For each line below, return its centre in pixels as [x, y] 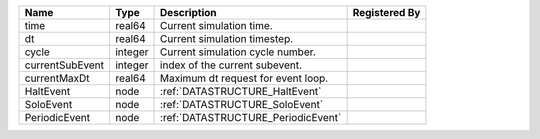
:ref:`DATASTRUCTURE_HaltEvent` [241, 91]
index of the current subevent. [231, 65]
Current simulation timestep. [227, 38]
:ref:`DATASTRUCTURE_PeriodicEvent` [251, 117]
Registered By [386, 12]
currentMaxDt [57, 78]
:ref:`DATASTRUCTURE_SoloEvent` [242, 104]
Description [188, 12]
